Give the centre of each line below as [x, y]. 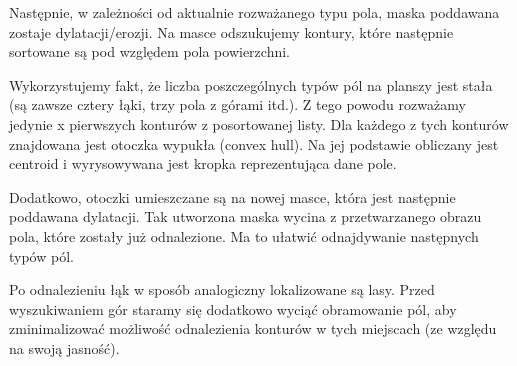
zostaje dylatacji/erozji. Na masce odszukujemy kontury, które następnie [231, 31]
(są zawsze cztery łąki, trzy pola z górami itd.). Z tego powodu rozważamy [237, 104]
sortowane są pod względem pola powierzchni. [149, 51]
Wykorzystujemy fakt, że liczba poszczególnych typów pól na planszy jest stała [251, 84]
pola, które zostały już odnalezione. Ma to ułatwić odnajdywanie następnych [244, 235]
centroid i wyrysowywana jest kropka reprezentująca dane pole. [203, 163]
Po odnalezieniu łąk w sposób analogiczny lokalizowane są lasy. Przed [222, 289]
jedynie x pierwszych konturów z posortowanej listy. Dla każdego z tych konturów [259, 123]
